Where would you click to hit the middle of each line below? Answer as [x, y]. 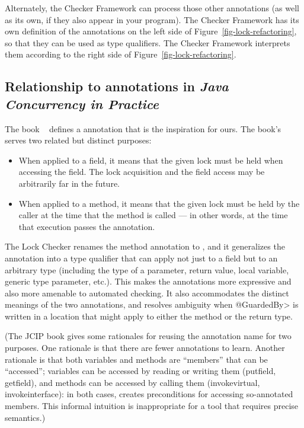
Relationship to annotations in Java [117, 86]
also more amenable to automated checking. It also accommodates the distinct [147, 293]
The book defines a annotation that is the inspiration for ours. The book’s [143, 128]
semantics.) [25, 417]
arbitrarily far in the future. [69, 183]
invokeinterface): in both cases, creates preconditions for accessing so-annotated [149, 394]
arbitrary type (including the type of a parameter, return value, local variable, [147, 269]
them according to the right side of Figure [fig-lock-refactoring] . [121, 54]
